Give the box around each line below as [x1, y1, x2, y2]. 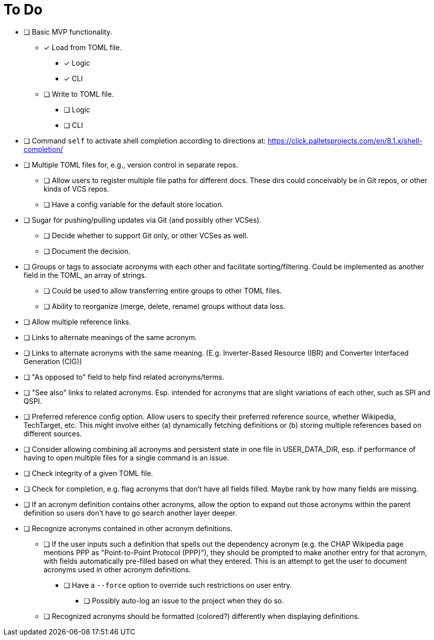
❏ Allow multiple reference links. [24, 317, 131, 326]
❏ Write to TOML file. [44, 89, 114, 98]
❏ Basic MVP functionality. [24, 27, 112, 36]
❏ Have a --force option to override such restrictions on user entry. [64, 580, 292, 589]
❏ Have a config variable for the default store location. [44, 200, 224, 209]
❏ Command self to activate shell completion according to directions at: [24, 136, 266, 145]
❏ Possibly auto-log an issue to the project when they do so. [84, 596, 284, 605]
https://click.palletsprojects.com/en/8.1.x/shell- [268, 136, 422, 145]
